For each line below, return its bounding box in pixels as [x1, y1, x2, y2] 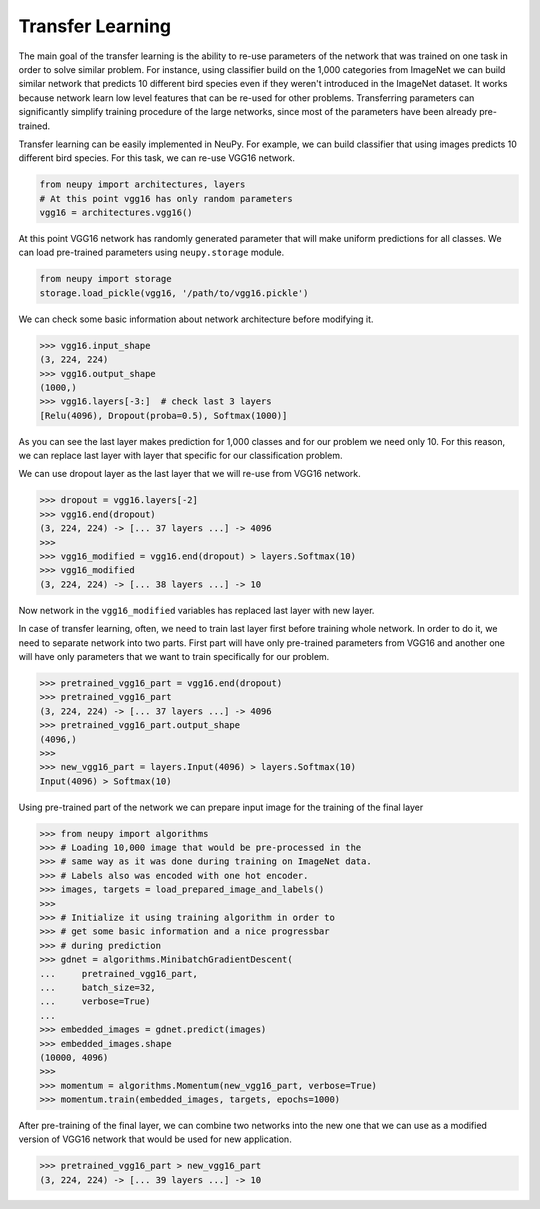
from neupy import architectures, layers [39, 179, 246, 190]
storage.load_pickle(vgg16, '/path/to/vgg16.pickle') [39, 287, 309, 299]
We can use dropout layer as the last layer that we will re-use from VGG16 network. [18, 468, 361, 480]
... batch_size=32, [39, 981, 157, 993]
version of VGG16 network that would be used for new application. [18, 1133, 292, 1145]
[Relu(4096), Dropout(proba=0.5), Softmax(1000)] [39, 410, 288, 421]
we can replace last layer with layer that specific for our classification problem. [18, 450, 343, 462]
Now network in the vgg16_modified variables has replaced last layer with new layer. [18, 604, 375, 616]
